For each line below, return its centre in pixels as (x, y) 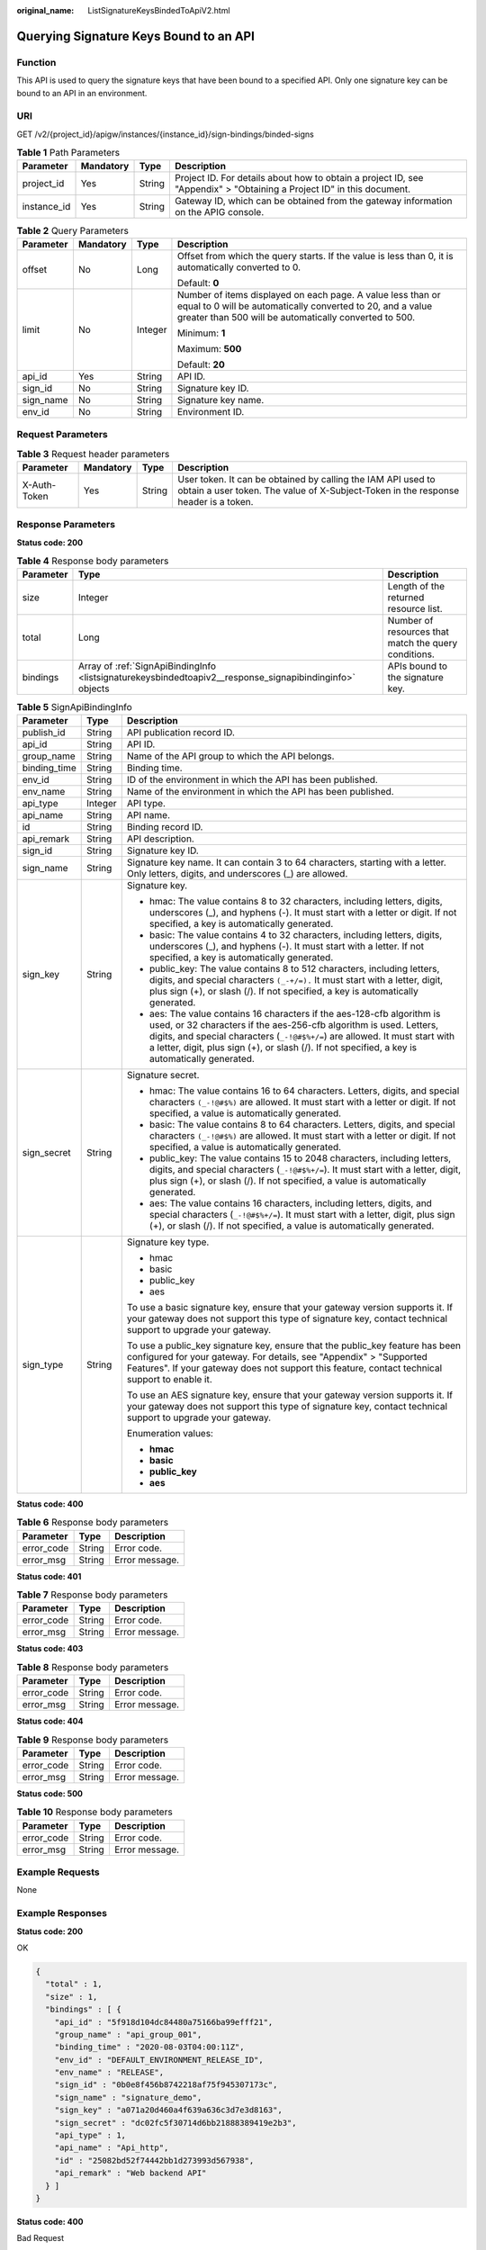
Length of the (416, 587)
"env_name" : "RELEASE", (109, 2073)
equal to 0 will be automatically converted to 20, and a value (304, 306)
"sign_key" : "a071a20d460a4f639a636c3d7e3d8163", (168, 2110)
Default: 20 (201, 364)
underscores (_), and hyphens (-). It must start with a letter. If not (287, 946)
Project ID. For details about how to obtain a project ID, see (299, 178)
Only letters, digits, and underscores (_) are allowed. (237, 873)
